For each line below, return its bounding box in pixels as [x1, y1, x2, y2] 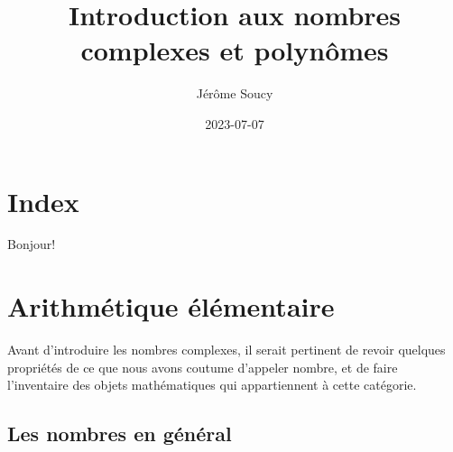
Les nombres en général [7, 420, 232, 447]
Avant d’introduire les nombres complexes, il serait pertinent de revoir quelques [7, 340, 446, 359]
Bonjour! [7, 235, 56, 254]
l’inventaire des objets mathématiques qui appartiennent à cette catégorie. [7, 375, 417, 394]
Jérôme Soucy [196, 84, 273, 103]
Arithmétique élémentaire [7, 288, 335, 325]
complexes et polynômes [80, 32, 389, 69]
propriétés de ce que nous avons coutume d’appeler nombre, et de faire [7, 357, 398, 376]
